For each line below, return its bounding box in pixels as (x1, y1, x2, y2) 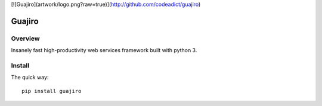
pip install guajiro (21, 88, 82, 94)
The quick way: (11, 74, 49, 81)
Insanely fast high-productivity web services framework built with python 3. (11, 47, 197, 54)
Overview (11, 34, 40, 43)
